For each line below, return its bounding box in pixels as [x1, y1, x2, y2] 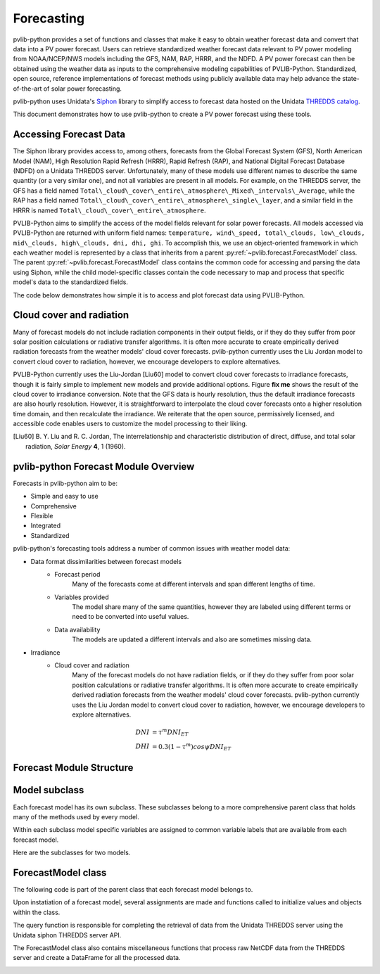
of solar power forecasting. [43, 84, 122, 93]
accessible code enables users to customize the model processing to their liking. [13, 419, 248, 428]
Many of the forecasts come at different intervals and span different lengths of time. [72, 580, 316, 589]
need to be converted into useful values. [72, 613, 189, 621]
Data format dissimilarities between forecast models [30, 557, 182, 565]
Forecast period [54, 570, 101, 578]
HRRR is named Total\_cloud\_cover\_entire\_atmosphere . [13, 206, 206, 214]
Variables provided [54, 593, 109, 601]
